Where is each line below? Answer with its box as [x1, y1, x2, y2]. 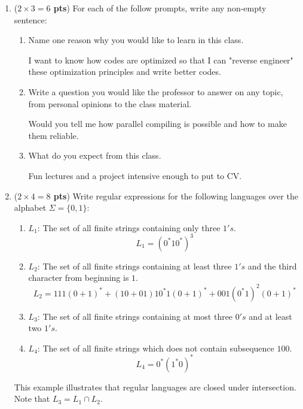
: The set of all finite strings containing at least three [37, 259, 232, 272]
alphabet [14, 201, 47, 214]
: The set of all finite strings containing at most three [37, 310, 233, 322]
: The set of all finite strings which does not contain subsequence [37, 341, 274, 354]
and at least [249, 310, 292, 322]
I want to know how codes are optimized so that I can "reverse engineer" [28, 53, 293, 66]
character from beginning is [28, 271, 129, 284]
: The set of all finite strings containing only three [37, 221, 221, 234]
